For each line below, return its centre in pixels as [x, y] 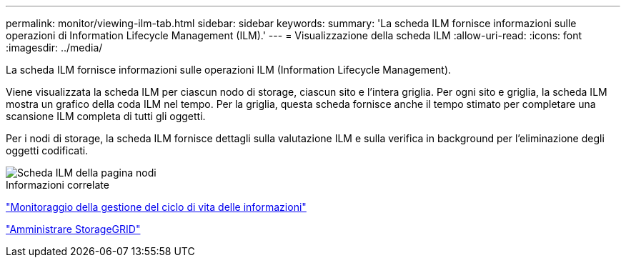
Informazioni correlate [58, 185]
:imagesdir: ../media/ [54, 48]
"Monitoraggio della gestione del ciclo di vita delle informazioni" [156, 207]
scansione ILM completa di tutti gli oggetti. [106, 116]
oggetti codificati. [47, 150]
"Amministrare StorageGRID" [73, 229]
